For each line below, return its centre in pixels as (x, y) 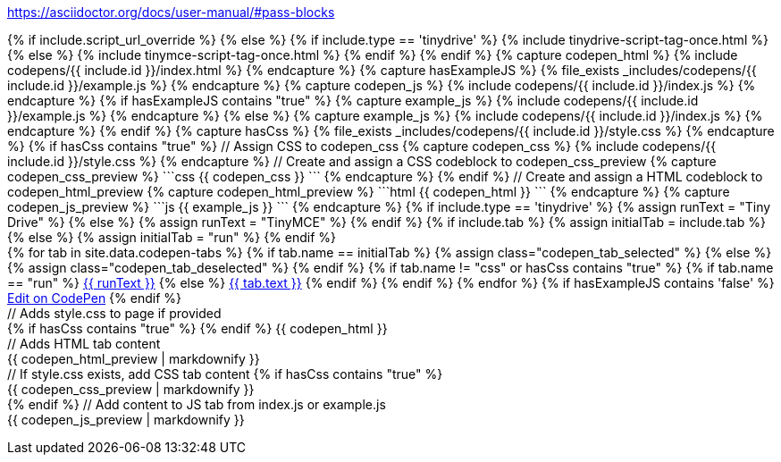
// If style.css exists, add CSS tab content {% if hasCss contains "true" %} (225, 374)
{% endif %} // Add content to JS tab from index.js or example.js (197, 404)
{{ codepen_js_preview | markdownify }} (126, 420)
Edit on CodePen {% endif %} (94, 298)
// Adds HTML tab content (84, 344)
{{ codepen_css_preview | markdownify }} (131, 389)
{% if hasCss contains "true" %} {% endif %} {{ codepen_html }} (197, 328)
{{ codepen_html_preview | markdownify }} (134, 359)
